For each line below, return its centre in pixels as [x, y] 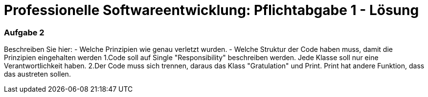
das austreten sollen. [37, 74]
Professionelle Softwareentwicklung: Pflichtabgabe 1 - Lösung [212, 10]
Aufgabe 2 [24, 32]
